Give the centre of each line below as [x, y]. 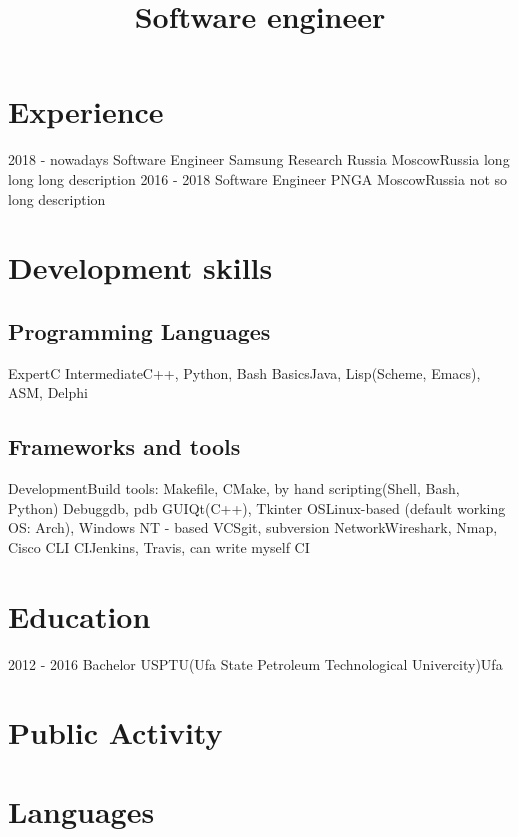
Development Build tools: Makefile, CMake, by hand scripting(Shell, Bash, [234, 488]
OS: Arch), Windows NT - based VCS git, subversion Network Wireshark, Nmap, [253, 527]
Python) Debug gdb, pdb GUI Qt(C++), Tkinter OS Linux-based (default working [257, 507]
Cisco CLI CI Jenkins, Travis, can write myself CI [159, 546]
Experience [86, 111]
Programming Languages [139, 330]
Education [79, 615]
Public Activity [115, 732]
